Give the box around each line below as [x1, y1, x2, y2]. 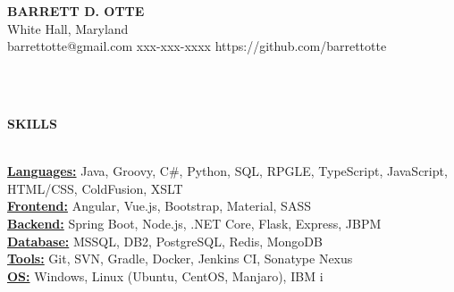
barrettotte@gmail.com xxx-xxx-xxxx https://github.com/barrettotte [7, 37, 387, 55]
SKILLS [7, 113, 57, 132]
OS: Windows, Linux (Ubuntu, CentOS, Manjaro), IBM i [7, 266, 324, 285]
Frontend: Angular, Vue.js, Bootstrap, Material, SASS [7, 196, 311, 215]
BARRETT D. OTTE [7, 2, 145, 20]
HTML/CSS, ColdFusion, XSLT [7, 179, 183, 197]
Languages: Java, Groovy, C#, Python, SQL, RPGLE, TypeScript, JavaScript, [7, 162, 448, 180]
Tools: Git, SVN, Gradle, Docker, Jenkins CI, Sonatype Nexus [7, 249, 353, 268]
